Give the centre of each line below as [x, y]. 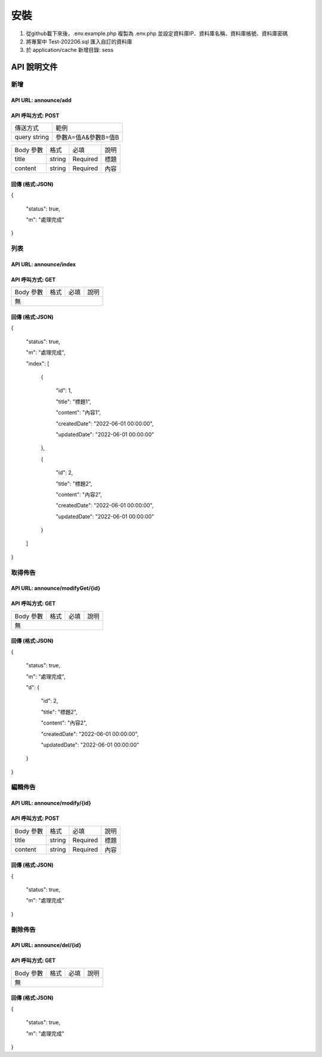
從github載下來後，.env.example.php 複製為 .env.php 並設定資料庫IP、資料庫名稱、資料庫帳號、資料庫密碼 [157, 33]
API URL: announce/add [41, 100]
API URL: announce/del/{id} [46, 945]
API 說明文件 [34, 67]
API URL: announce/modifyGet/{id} [56, 588]
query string [32, 137]
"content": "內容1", [78, 412]
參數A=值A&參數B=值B [87, 137]
